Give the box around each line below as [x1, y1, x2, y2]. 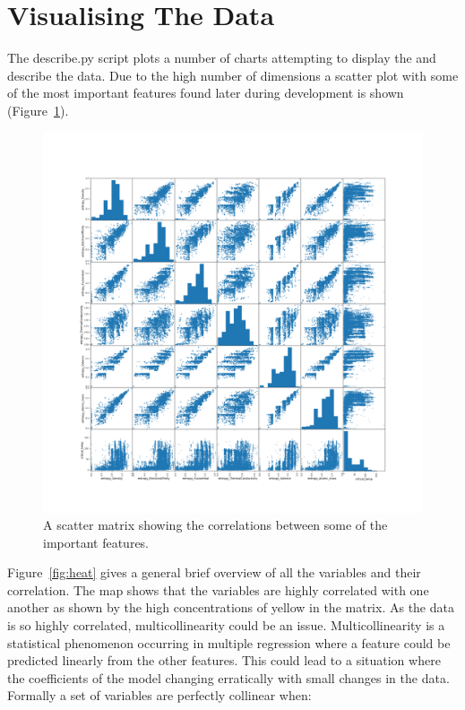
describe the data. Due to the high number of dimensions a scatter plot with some [7, 65, 459, 84]
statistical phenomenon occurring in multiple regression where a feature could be [7, 633, 451, 652]
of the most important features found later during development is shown [7, 83, 404, 102]
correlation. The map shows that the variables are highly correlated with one [7, 580, 429, 599]
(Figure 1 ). [7, 100, 69, 119]
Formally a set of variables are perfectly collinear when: [7, 686, 312, 705]
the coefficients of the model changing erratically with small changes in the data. [7, 668, 450, 687]
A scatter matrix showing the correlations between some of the [43, 515, 388, 534]
